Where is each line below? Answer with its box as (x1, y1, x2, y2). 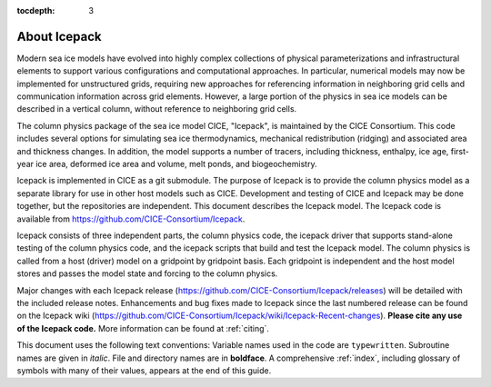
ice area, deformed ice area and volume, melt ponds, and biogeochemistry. (35, 159, 317, 170)
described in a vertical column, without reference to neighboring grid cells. (16, 104, 297, 114)
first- (450, 145, 470, 156)
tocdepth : (16, 5, 55, 15)
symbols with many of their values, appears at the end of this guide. (16, 364, 272, 376)
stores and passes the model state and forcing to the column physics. (16, 268, 278, 279)
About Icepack (16, 28, 102, 45)
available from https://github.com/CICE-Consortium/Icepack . (16, 213, 245, 224)
